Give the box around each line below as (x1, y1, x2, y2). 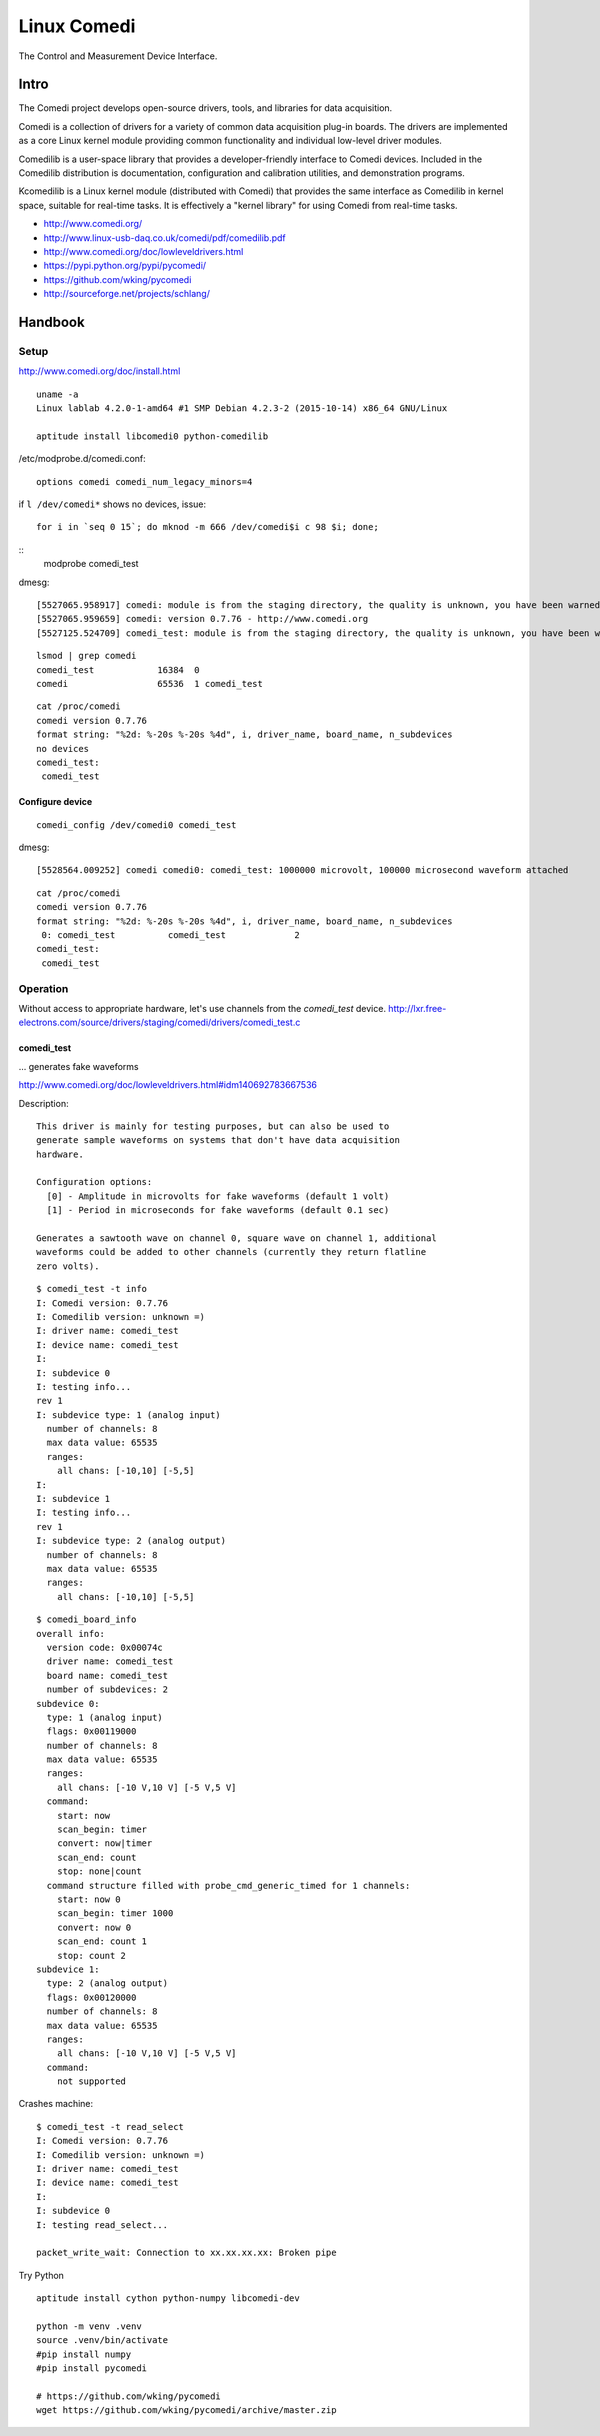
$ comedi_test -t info (36, 1283, 148, 1295)
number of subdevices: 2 (46, 1684, 169, 1695)
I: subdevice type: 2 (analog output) (36, 1535, 227, 1547)
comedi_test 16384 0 (36, 664, 200, 675)
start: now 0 (56, 1893, 121, 1905)
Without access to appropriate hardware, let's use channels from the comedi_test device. (18, 1002, 387, 1014)
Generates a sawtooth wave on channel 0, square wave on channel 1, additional (36, 1233, 437, 1244)
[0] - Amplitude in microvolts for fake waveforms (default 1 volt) (46, 1190, 390, 1202)
